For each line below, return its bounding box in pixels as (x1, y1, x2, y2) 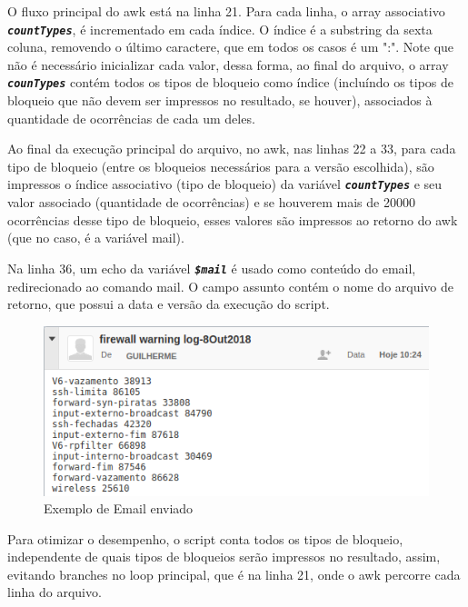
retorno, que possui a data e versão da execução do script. (7, 294, 330, 313)
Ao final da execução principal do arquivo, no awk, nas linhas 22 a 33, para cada (7, 139, 456, 158)
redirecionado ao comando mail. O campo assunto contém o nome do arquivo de (7, 276, 454, 295)
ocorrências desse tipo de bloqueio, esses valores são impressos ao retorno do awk (7, 210, 458, 229)
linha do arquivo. (7, 582, 102, 602)
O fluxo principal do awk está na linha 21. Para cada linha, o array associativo (7, 2, 445, 20)
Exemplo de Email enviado (44, 499, 194, 518)
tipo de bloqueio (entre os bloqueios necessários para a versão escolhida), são (7, 156, 434, 175)
